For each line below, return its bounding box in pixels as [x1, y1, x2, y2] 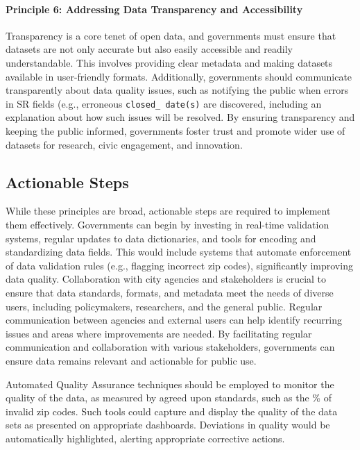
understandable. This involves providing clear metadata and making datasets [6, 55, 333, 69]
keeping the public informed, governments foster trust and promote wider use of [6, 124, 345, 138]
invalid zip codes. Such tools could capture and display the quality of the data [6, 403, 338, 418]
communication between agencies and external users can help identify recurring [6, 312, 342, 327]
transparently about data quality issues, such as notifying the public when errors [6, 83, 349, 97]
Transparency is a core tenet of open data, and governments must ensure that [6, 28, 336, 42]
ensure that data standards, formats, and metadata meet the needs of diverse [6, 285, 334, 299]
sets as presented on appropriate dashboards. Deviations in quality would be [6, 417, 330, 432]
